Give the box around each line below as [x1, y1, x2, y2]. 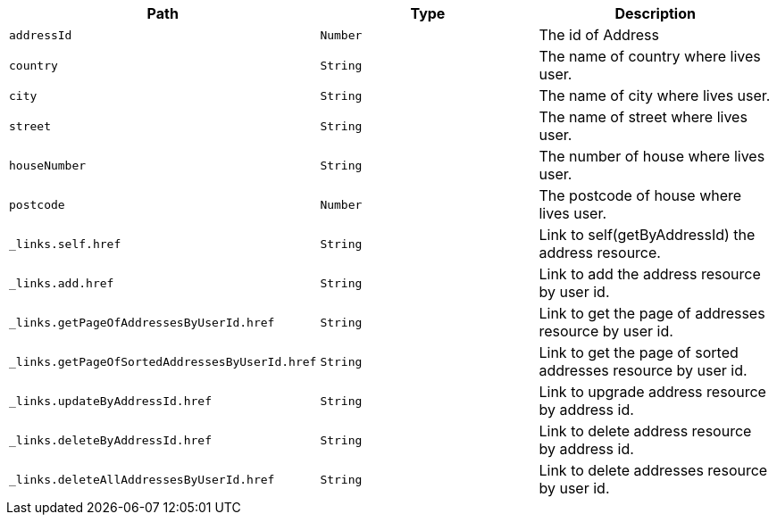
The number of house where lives [539, 147, 765, 165]
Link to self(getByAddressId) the [539, 226, 756, 244]
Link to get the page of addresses [539, 304, 765, 322]
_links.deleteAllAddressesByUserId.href [9, 472, 275, 486]
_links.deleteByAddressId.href [9, 433, 212, 447]
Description [614, 4, 696, 22]
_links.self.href [9, 236, 121, 251]
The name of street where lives [539, 108, 748, 126]
